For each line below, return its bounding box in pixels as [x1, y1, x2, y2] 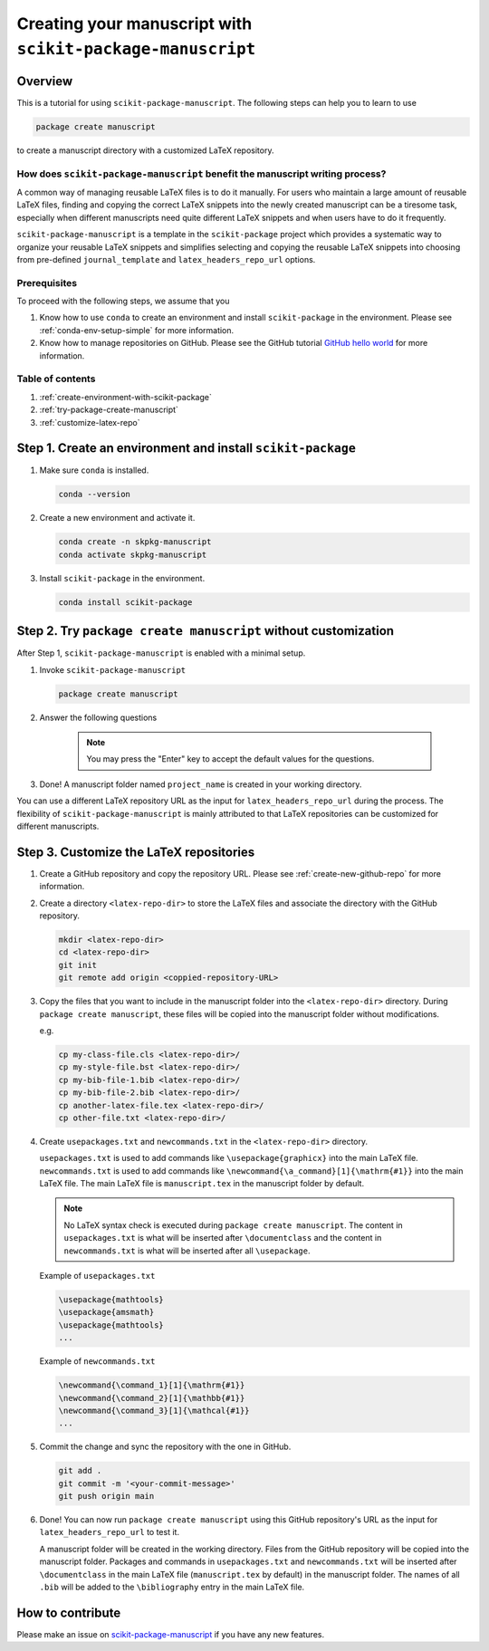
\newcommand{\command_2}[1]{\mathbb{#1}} [58, 1393, 245, 1403]
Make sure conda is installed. [39, 465, 149, 475]
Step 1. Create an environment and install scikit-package [16, 440, 357, 456]
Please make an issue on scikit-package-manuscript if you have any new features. [16, 1628, 325, 1639]
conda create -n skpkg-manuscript [58, 537, 212, 547]
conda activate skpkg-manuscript [58, 549, 207, 560]
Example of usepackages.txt [39, 1271, 156, 1281]
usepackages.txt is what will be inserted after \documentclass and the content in [63, 1233, 382, 1243]
